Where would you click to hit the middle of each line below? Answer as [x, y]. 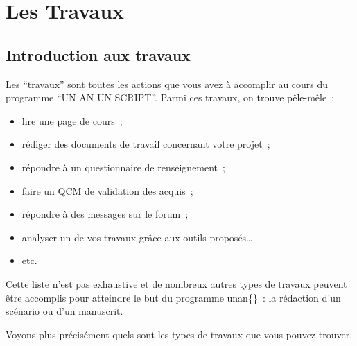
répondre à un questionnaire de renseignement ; [123, 167]
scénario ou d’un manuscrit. [64, 311]
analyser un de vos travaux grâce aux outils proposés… [137, 237]
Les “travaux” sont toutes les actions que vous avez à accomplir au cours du [167, 84]
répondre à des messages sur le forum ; [105, 214]
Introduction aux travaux [98, 54]
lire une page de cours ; [72, 120]
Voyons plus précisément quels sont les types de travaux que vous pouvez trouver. [179, 334]
